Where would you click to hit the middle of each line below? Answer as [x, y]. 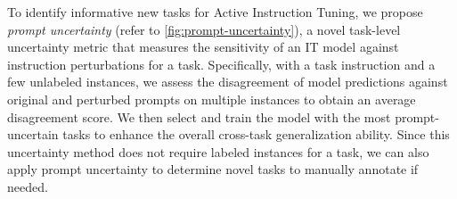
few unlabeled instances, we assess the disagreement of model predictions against [228, 82]
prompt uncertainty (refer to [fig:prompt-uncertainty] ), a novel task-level [204, 29]
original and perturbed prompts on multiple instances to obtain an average [212, 99]
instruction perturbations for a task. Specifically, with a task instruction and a [221, 64]
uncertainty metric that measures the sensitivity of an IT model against [203, 47]
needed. [28, 186]
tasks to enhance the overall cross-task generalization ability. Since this [256, 134]
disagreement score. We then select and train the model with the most [199, 116]
